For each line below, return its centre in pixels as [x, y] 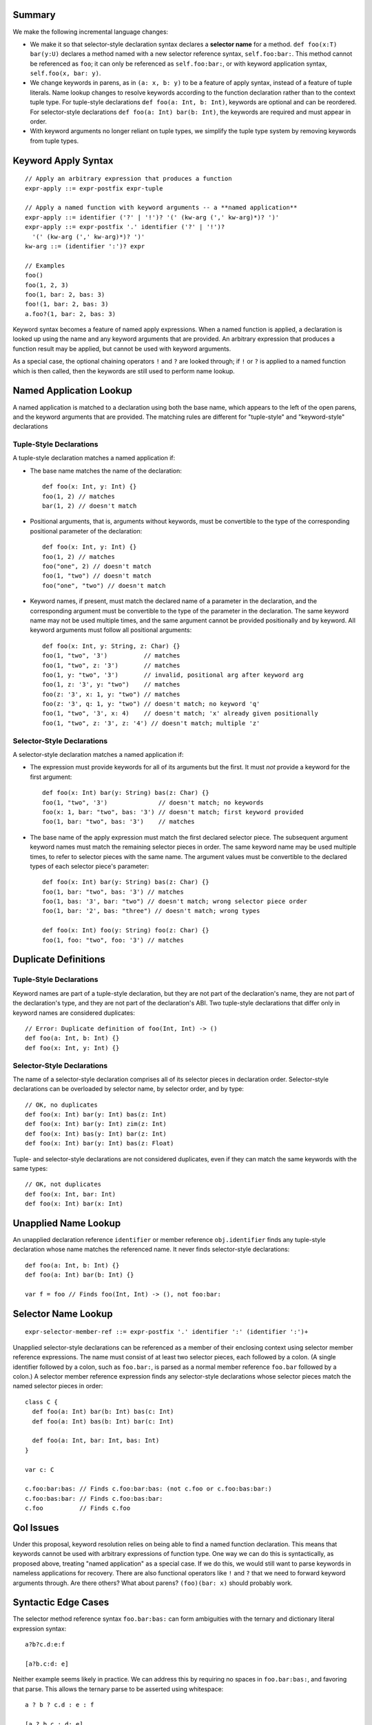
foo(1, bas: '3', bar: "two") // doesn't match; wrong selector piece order [175, 901]
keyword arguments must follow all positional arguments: [111, 630]
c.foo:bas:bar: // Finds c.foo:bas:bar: [94, 1498]
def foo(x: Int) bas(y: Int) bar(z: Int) [96, 1134]
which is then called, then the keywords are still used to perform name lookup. [124, 371]
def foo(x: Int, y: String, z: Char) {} [111, 646]
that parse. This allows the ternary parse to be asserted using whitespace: [118, 1689]
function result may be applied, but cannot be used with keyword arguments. [122, 348]
